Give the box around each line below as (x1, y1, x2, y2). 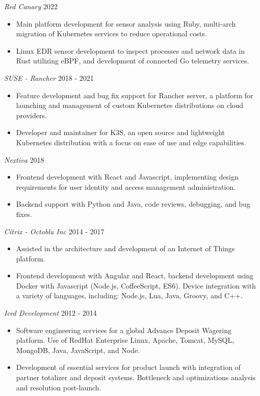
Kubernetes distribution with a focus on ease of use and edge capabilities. (16, 137, 246, 147)
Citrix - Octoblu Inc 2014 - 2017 (4, 226, 105, 236)
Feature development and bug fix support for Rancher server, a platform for (16, 90, 253, 100)
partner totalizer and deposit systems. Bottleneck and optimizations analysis (16, 372, 255, 383)
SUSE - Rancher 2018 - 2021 (4, 72, 94, 83)
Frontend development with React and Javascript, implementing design (16, 171, 239, 182)
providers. (16, 109, 47, 120)
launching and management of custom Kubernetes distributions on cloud (16, 100, 244, 111)
